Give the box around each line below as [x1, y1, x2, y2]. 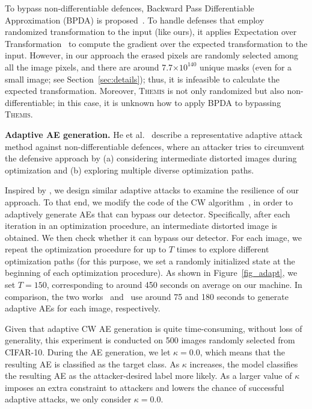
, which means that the [200, 346, 285, 358]
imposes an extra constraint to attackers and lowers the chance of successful [5, 381, 284, 393]
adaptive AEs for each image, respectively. [5, 302, 161, 314]
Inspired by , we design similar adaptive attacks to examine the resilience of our [5, 184, 299, 196]
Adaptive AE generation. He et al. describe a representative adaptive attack [5, 128, 302, 140]
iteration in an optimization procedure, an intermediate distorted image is [5, 219, 278, 232]
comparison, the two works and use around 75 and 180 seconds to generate [5, 290, 289, 302]
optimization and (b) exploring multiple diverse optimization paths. [5, 163, 254, 176]
